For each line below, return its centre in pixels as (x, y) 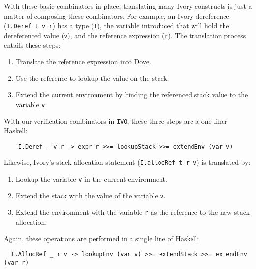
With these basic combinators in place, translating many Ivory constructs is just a (128, 6)
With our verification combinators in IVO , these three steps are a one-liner (116, 121)
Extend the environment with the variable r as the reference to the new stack (132, 212)
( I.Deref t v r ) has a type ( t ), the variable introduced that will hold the (117, 25)
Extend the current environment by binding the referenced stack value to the (132, 95)
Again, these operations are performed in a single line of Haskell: (102, 238)
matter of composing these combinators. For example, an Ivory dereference (117, 16)
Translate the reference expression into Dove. (83, 61)
